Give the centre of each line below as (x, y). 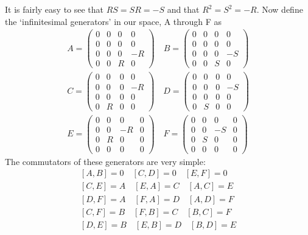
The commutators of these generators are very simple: (105, 161)
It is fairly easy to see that (54, 9)
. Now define (280, 9)
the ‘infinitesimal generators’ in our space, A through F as (114, 21)
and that (183, 9)
